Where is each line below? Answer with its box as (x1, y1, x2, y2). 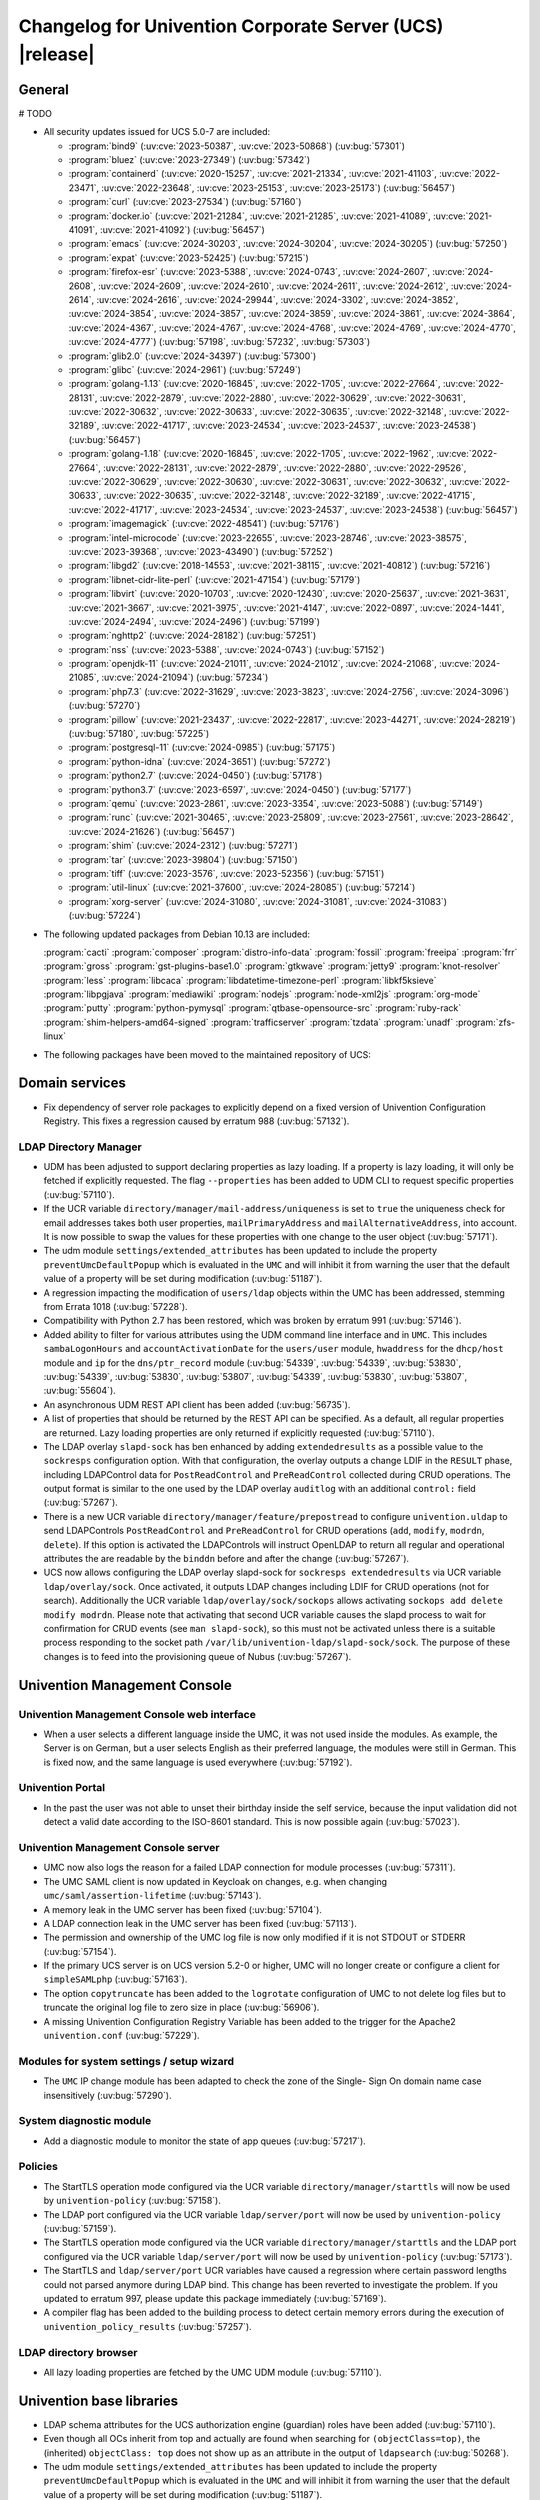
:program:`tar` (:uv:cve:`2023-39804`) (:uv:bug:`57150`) (68, 853, 299, 865)
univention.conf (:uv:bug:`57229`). (43, 2030, 200, 2042)
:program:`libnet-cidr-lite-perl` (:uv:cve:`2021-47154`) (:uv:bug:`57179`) (68, 573, 361, 585)
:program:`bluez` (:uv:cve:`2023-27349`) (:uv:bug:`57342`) (68, 154, 311, 166)
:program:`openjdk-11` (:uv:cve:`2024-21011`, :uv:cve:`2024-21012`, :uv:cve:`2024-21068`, (68, 658, 437, 670)
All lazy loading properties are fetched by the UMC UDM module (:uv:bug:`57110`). (43, 2366, 382, 2378)
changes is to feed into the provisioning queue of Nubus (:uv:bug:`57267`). (43, 1650, 352, 1662)
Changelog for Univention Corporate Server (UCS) (18, 15, 444, 37)
